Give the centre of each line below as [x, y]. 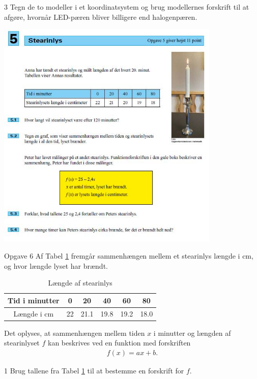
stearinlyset [22, 343]
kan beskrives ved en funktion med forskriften [119, 343]
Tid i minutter [34, 300]
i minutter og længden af [192, 333]
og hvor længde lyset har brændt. [56, 265]
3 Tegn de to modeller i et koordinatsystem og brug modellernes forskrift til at [127, 7]
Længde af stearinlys [80, 283]
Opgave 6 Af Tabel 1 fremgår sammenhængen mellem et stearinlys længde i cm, [129, 255]
